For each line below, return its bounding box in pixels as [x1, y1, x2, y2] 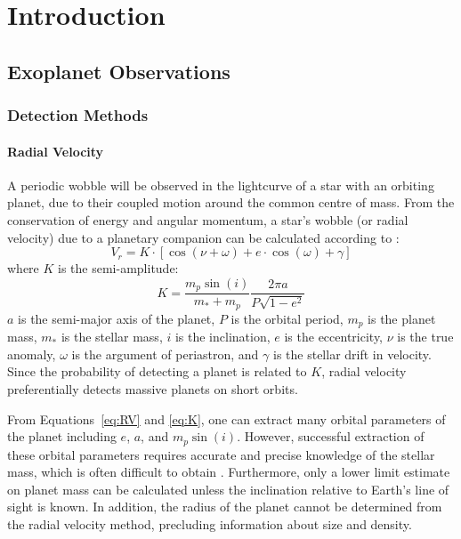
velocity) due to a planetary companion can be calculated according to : [7, 228, 400, 246]
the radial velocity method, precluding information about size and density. [7, 514, 412, 533]
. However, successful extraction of [237, 427, 425, 446]
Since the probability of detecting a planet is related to [7, 362, 307, 381]
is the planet [368, 309, 436, 327]
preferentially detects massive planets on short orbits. [7, 379, 298, 398]
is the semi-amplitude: [58, 259, 179, 278]
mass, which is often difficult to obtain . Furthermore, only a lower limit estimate [7, 463, 450, 481]
